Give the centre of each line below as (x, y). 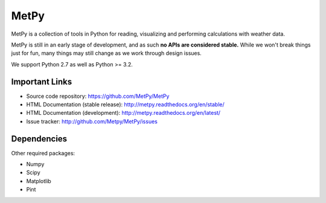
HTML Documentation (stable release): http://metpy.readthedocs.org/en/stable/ (125, 105)
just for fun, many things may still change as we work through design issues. (106, 53)
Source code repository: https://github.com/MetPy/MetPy (98, 96)
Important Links (42, 82)
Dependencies (39, 139)
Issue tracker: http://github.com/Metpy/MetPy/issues (92, 121)
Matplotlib (39, 181)
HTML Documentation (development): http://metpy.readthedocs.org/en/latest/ (123, 113)
